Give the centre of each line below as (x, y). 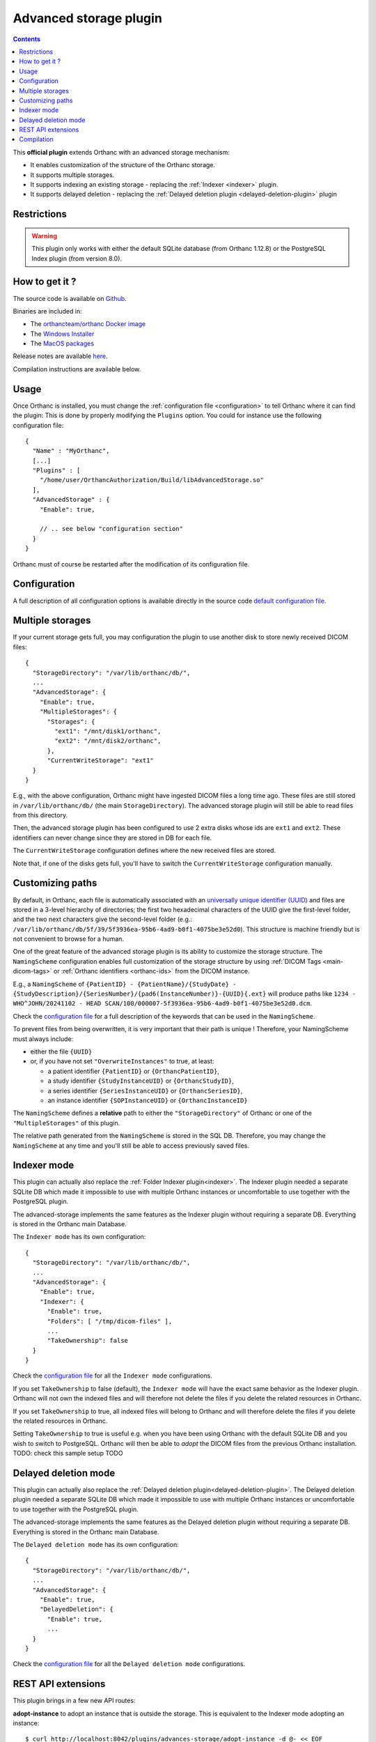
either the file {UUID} (61, 1051)
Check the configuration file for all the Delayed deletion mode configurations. (129, 1664)
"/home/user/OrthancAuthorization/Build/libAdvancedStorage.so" (151, 480)
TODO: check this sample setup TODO (68, 1454)
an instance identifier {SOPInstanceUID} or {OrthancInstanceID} (148, 1100)
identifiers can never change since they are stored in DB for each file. (112, 838)
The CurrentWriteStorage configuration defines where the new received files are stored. (144, 851)
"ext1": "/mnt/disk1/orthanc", (108, 731)
